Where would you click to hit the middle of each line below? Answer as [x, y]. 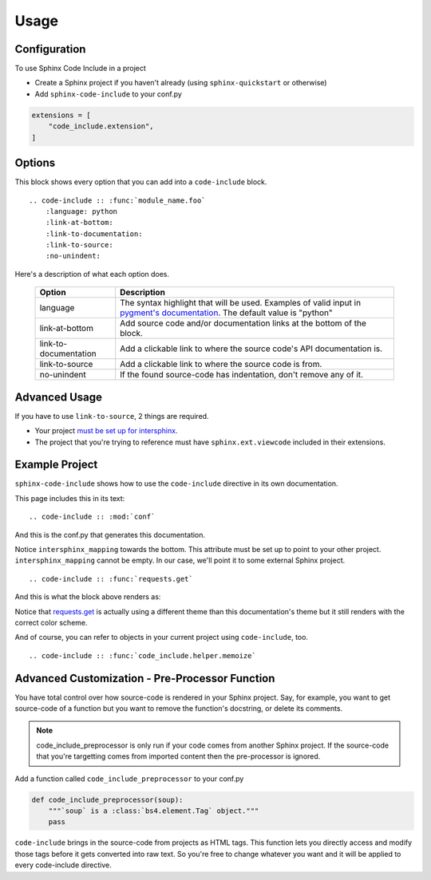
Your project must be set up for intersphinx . [106, 431]
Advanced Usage [59, 397]
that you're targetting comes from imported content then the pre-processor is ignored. [178, 756]
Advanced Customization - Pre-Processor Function [145, 678]
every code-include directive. [63, 865]
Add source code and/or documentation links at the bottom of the [243, 323]
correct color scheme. [51, 622]
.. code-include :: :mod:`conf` [92, 517]
